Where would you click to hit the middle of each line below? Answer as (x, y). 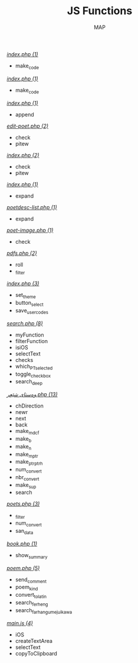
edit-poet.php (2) (28, 126)
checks (24, 360)
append (24, 114)
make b (23, 439)
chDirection (29, 406)
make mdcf (27, 432)
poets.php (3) (23, 504)
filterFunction (32, 341)
